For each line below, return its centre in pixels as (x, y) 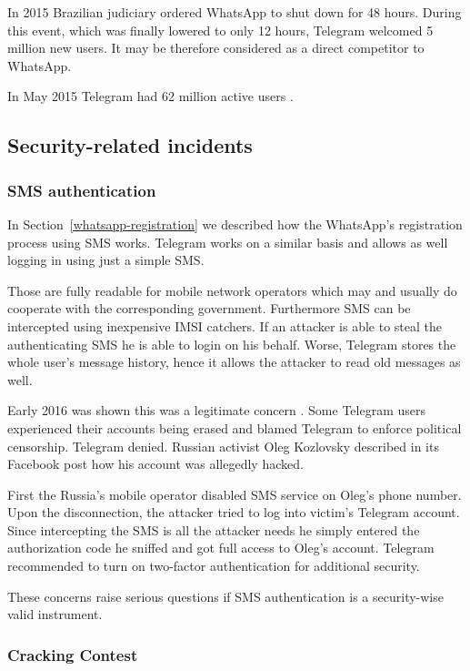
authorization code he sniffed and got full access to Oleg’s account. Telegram (221, 548)
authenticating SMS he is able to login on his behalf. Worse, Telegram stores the (232, 344)
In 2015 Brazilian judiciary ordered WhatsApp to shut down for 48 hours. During (235, 12)
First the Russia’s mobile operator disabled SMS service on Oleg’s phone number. (235, 494)
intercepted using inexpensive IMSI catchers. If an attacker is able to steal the (225, 325)
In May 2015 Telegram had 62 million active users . (150, 96)
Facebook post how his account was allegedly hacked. (155, 464)
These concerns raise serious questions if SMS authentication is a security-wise (225, 596)
